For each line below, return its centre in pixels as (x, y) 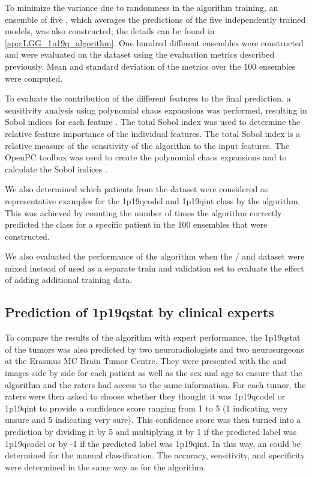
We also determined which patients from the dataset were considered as (136, 189)
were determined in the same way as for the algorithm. (106, 466)
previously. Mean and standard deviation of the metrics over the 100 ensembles (150, 66)
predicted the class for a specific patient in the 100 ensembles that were (136, 224)
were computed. (34, 78)
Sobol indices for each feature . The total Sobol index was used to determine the (153, 122)
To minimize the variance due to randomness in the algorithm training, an (142, 7)
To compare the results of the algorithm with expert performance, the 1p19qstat (153, 337)
